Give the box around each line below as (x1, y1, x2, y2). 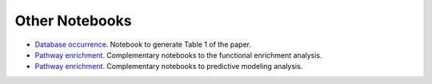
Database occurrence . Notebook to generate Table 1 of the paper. (34, 40, 252, 49)
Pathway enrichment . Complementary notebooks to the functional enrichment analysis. (34, 50, 323, 59)
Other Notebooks (14, 12, 132, 29)
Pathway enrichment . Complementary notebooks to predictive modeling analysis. (34, 62, 303, 71)
